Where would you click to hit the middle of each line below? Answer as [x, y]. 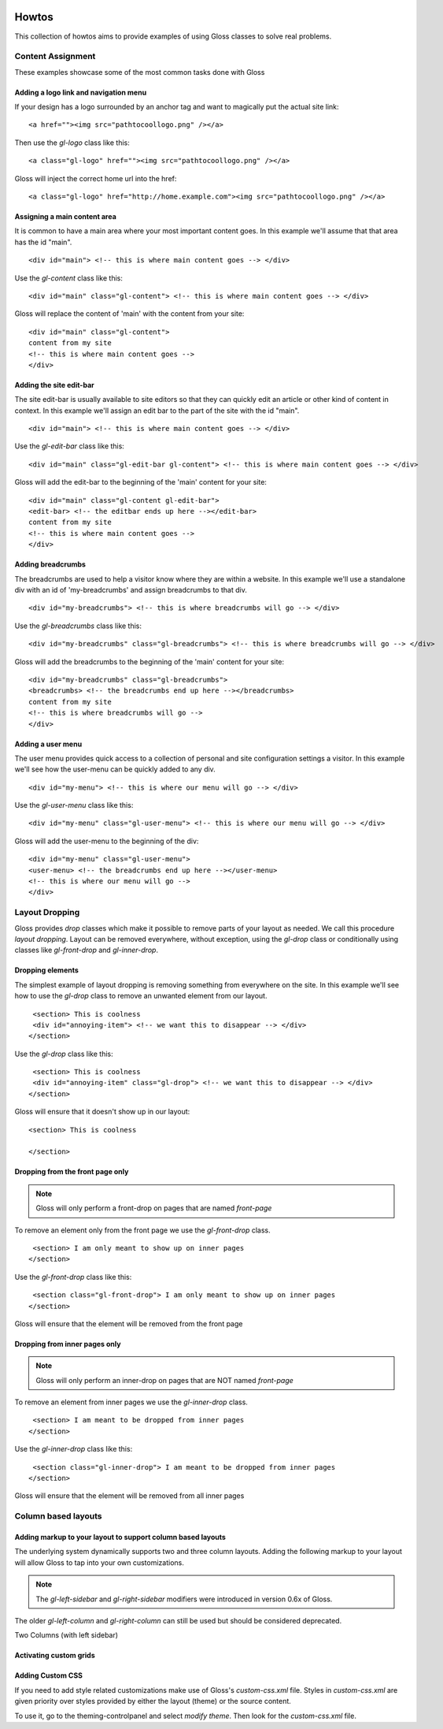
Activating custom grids [55, 1656]
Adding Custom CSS [48, 1675]
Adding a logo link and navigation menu [81, 92]
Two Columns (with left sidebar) [66, 1635]
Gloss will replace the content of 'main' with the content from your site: [129, 314]
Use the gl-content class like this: [69, 278]
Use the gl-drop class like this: [64, 1054]
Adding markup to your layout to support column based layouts [120, 1537]
